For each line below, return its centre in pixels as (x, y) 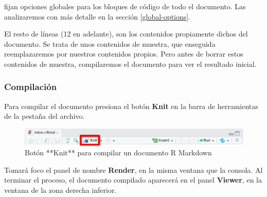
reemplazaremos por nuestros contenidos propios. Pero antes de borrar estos (124, 54)
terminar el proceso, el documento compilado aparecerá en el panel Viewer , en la (133, 180)
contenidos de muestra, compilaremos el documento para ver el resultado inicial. (130, 64)
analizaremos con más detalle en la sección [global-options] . (97, 16)
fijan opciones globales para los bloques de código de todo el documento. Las (125, 6)
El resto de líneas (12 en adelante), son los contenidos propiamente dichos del (126, 34)
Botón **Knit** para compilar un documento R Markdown (118, 153)
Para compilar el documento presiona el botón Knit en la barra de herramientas (131, 106)
